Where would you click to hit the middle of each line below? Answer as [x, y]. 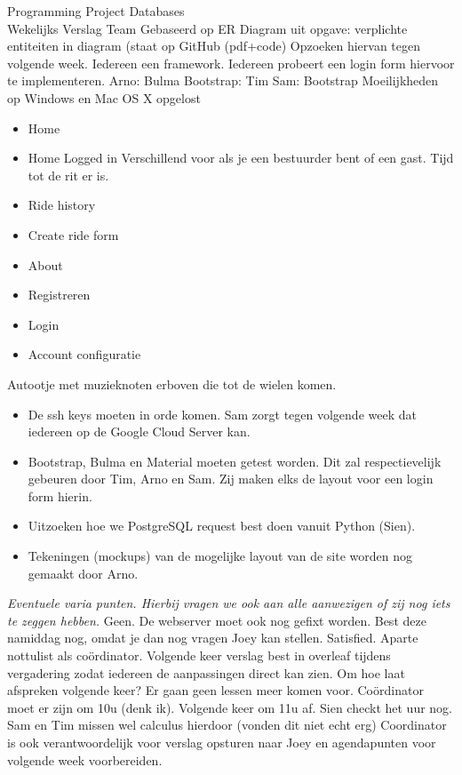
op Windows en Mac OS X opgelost [104, 97]
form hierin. [60, 495]
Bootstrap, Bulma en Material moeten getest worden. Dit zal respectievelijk [235, 461]
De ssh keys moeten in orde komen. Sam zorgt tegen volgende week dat [222, 414]
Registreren [59, 295]
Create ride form [73, 234]
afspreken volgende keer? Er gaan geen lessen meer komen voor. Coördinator [215, 690]
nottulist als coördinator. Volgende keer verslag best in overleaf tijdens [199, 655]
